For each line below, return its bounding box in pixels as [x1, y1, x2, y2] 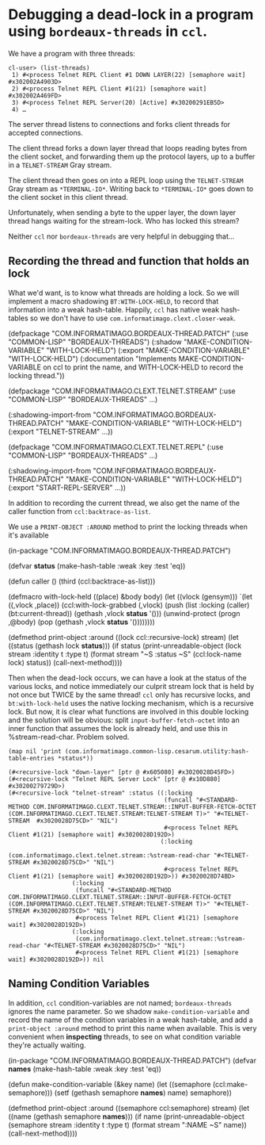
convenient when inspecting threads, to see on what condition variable [8, 1032, 241, 1041]
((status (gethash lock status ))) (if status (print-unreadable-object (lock [8, 641, 242, 650]
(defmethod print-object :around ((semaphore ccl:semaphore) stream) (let [8, 1103, 250, 1112]
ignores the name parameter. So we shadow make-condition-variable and [8, 1006, 250, 1016]
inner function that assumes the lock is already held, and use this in [8, 723, 228, 733]
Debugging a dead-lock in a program [8, 6, 254, 24]
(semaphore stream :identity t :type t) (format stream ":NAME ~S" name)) [8, 1120, 248, 1129]
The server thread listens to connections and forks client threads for [8, 119, 231, 128]
